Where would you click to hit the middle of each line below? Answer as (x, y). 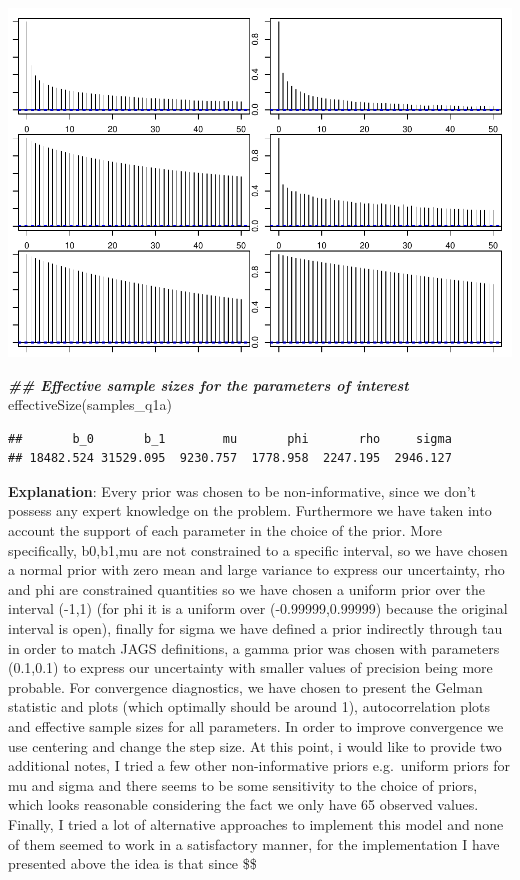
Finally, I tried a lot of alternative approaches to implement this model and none (256, 823)
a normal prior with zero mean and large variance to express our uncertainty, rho (256, 569)
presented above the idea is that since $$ (132, 863)
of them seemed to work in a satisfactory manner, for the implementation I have (254, 843)
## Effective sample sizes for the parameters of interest (208, 384)
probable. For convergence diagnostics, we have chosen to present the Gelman (245, 686)
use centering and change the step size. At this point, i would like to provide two (255, 745)
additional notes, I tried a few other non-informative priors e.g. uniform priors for (259, 765)
